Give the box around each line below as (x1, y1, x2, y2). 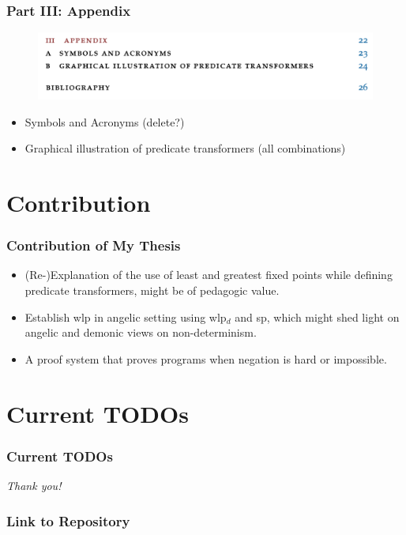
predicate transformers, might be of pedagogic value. (24, 282, 280, 299)
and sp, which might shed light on (235, 308, 400, 325)
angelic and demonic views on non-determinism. (24, 324, 257, 341)
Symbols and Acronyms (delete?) (24, 113, 185, 130)
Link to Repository (6, 511, 130, 530)
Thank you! (6, 477, 62, 494)
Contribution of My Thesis (6, 235, 181, 255)
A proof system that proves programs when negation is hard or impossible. (24, 350, 387, 367)
